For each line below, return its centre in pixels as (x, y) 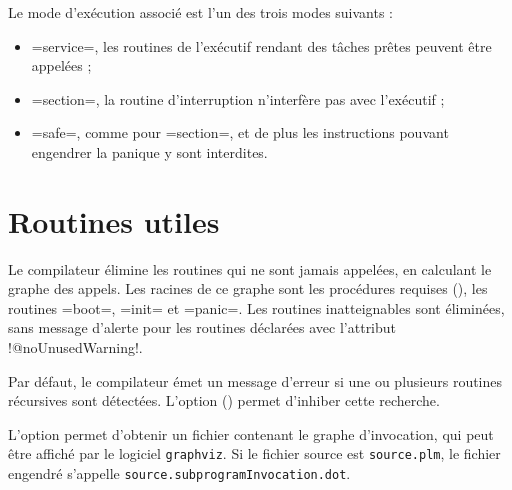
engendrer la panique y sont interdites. (149, 151)
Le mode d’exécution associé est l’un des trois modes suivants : (201, 12)
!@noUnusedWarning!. (75, 347)
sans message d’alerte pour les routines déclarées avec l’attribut (202, 327)
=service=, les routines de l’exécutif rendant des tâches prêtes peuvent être (261, 45)
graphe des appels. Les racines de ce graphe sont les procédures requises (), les (248, 288)
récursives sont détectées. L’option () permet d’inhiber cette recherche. (224, 400)
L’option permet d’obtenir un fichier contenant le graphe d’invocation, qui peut (251, 433)
